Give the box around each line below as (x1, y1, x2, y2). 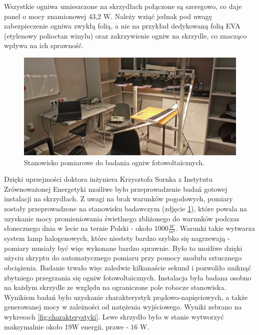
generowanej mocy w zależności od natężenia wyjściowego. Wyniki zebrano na (4, 301, 242, 312)
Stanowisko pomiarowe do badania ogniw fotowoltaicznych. (24, 157, 205, 167)
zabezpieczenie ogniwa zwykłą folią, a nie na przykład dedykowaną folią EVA (4, 21, 240, 31)
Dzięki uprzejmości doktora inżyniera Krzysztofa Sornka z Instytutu (4, 174, 213, 184)
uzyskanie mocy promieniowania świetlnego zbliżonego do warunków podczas (4, 213, 239, 223)
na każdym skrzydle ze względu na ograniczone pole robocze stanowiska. (4, 282, 226, 292)
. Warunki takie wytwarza (175, 223, 255, 233)
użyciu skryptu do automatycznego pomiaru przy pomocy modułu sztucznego (4, 252, 242, 263)
